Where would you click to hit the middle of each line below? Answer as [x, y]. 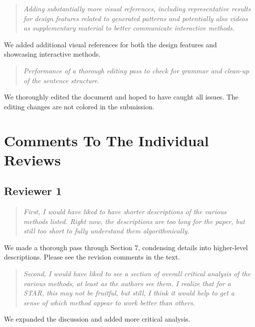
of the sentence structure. [62, 80]
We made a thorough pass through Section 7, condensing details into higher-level [126, 247]
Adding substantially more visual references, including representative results [137, 8]
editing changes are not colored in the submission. [79, 106]
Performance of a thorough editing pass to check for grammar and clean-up [136, 70]
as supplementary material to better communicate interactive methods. [129, 28]
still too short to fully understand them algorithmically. [106, 231]
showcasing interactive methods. [52, 54]
